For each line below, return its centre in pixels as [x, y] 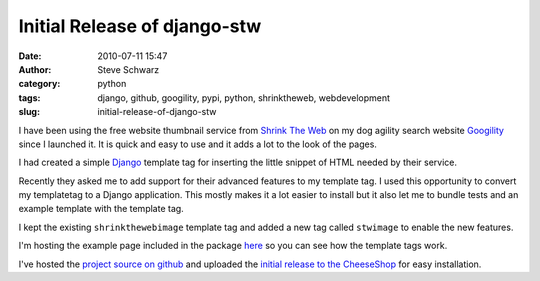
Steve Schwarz [128, 69]
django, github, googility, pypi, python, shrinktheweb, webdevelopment [243, 97]
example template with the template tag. [101, 209]
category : [39, 84]
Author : [35, 69]
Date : [30, 56]
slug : [29, 112]
